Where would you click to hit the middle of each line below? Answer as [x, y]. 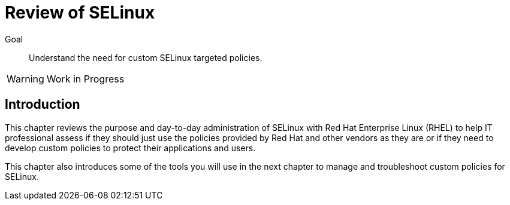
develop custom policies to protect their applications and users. [130, 148]
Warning [25, 79]
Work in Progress [85, 79]
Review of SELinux [80, 13]
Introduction [43, 105]
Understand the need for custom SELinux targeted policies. [146, 57]
